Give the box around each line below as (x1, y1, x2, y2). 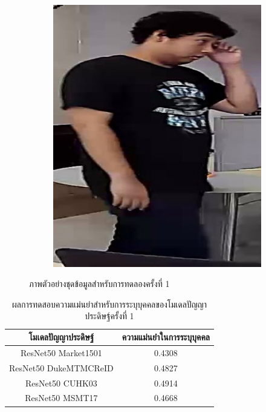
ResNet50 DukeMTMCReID (9, 361, 114, 374)
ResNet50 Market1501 (20, 346, 102, 359)
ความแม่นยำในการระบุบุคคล (122, 331, 210, 343)
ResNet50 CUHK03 (25, 376, 97, 389)
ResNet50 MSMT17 (25, 391, 98, 404)
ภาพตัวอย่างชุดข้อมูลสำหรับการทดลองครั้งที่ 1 (29, 277, 170, 290)
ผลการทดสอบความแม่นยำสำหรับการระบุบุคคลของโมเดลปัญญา (12, 297, 207, 310)
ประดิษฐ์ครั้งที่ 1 (85, 309, 134, 322)
